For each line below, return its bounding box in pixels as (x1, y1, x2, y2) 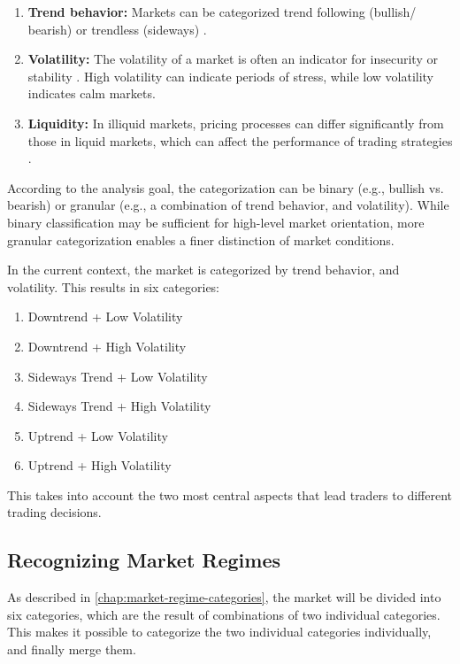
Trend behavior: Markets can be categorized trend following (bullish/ (27, 3, 417, 20)
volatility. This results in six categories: (7, 277, 220, 296)
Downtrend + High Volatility (27, 336, 187, 355)
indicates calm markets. (27, 84, 156, 103)
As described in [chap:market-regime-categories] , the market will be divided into (7, 588, 441, 606)
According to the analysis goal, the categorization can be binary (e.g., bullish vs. (7, 178, 444, 197)
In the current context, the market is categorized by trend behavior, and (7, 260, 400, 279)
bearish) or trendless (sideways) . (27, 19, 207, 38)
